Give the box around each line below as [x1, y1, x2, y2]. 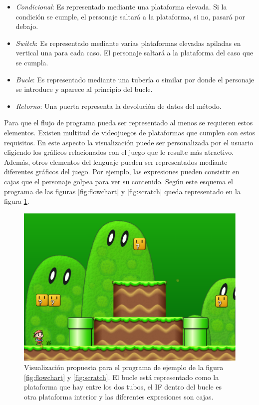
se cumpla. [15, 57, 48, 67]
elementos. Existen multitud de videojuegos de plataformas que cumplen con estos [4, 127, 256, 137]
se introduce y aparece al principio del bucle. [15, 84, 153, 94]
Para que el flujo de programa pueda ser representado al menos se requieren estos [4, 117, 253, 128]
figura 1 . [4, 196, 29, 206]
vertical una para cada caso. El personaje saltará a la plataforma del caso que [15, 47, 254, 58]
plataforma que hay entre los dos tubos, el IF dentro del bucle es [24, 382, 222, 392]
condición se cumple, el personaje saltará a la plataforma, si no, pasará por [15, 11, 245, 21]
